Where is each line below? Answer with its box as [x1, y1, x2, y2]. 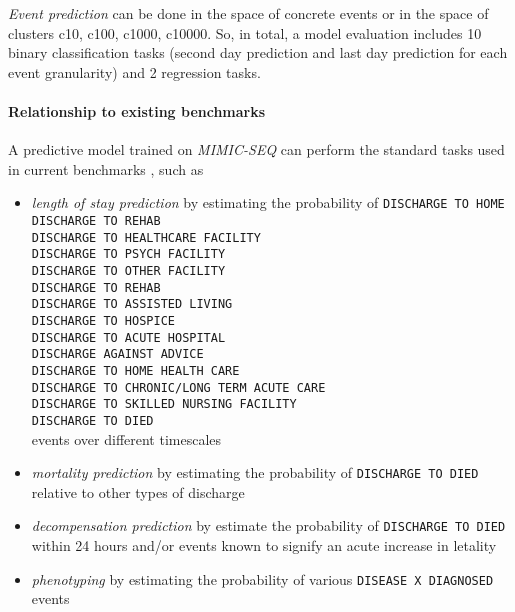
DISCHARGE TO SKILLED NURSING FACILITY [31, 397, 297, 412]
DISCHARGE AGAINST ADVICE [31, 347, 204, 362]
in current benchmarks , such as [8, 158, 204, 179]
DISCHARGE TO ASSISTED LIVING [31, 297, 233, 312]
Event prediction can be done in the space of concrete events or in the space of [8, 3, 489, 23]
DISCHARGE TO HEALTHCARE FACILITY [31, 230, 261, 245]
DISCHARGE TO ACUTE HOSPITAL [31, 330, 226, 345]
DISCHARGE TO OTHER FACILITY [31, 263, 226, 278]
